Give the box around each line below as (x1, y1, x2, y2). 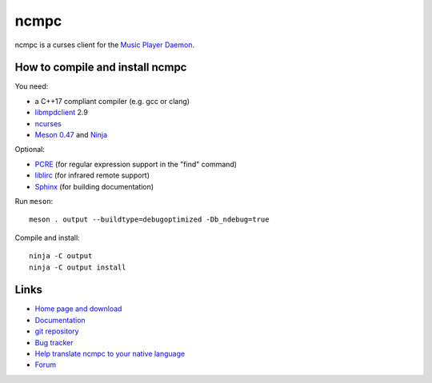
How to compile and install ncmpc (14, 61, 187, 74)
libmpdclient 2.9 (34, 108, 88, 118)
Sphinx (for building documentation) (34, 182, 154, 191)
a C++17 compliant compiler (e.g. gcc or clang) (34, 96, 190, 106)
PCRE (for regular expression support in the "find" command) (34, 159, 238, 169)
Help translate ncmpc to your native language (34, 349, 186, 358)
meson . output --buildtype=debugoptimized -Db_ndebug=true (29, 215, 270, 224)
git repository (34, 326, 79, 336)
